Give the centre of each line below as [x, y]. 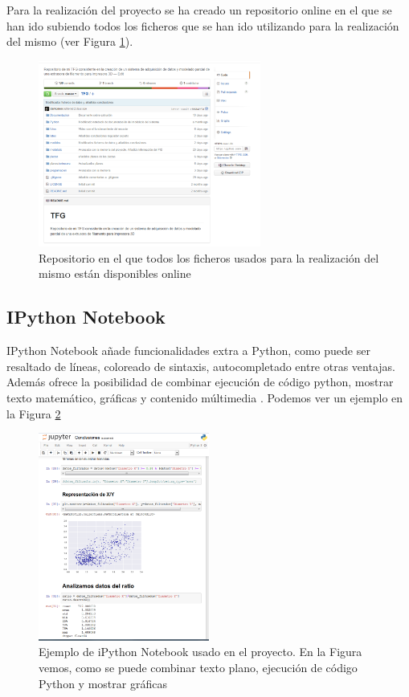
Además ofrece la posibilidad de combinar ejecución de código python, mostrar [200, 382]
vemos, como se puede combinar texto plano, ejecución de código [198, 667]
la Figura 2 [34, 413]
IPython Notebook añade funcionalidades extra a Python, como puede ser [188, 351]
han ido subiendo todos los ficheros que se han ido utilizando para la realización [203, 25]
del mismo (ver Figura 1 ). [70, 41]
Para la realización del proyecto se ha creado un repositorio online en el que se [199, 10]
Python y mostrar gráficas [103, 683]
